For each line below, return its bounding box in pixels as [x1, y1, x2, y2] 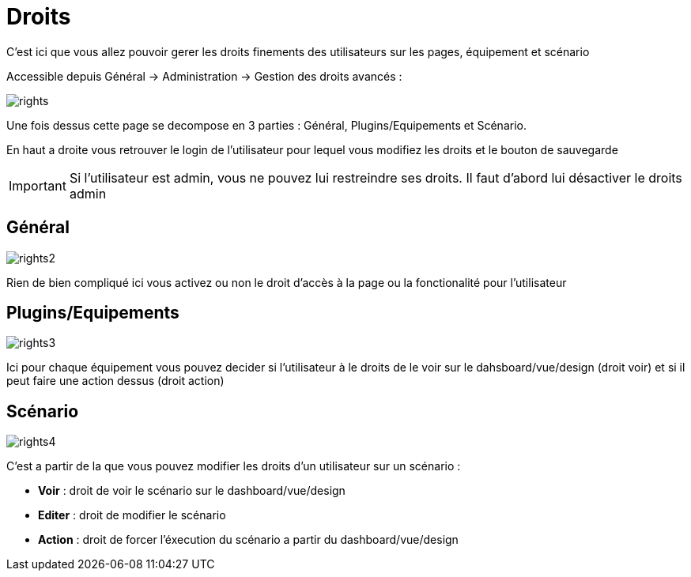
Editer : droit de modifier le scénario [38, 508, 226, 522]
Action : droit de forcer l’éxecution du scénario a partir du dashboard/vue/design [38, 533, 459, 547]
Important [9, 177, 66, 194]
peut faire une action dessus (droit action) [6, 374, 225, 388]
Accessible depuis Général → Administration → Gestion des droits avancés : [6, 69, 402, 83]
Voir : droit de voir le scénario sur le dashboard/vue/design [38, 484, 345, 498]
